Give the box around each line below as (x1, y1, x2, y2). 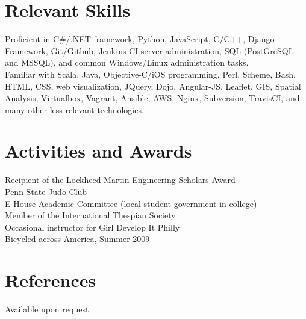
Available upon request (5, 303, 89, 315)
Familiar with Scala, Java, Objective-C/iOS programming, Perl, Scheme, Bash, (5, 67, 296, 80)
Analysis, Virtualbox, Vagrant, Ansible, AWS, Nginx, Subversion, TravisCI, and (5, 91, 300, 104)
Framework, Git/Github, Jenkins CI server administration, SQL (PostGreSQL (5, 44, 294, 57)
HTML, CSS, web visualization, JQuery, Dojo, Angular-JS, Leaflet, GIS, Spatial (5, 79, 301, 92)
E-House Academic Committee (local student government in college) (5, 197, 257, 209)
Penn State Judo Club (5, 185, 87, 197)
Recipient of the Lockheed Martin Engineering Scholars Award (5, 173, 236, 186)
